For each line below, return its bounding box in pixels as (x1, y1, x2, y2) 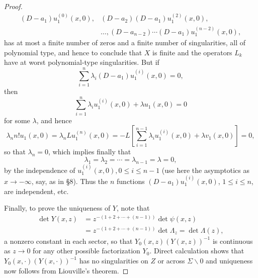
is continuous (212, 235, 253, 246)
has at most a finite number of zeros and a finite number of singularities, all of (4, 37, 246, 48)
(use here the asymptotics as (161, 164, 249, 175)
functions (117, 175, 145, 186)
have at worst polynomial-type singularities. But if (4, 57, 159, 67)
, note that (117, 203, 150, 213)
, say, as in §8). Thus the (31, 175, 108, 186)
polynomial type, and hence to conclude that (4, 47, 142, 57)
